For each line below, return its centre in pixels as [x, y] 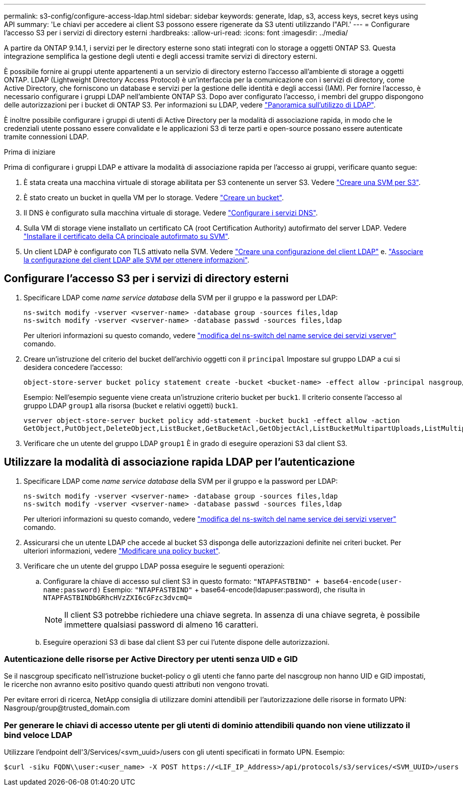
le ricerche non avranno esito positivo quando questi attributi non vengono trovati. [137, 685]
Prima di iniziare [30, 152]
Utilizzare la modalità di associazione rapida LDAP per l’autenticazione [180, 462]
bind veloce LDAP [38, 735]
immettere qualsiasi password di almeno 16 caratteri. [161, 624]
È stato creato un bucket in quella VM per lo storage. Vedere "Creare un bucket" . [154, 197]
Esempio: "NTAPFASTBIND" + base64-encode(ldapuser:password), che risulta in [234, 589]
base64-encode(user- [363, 581]
